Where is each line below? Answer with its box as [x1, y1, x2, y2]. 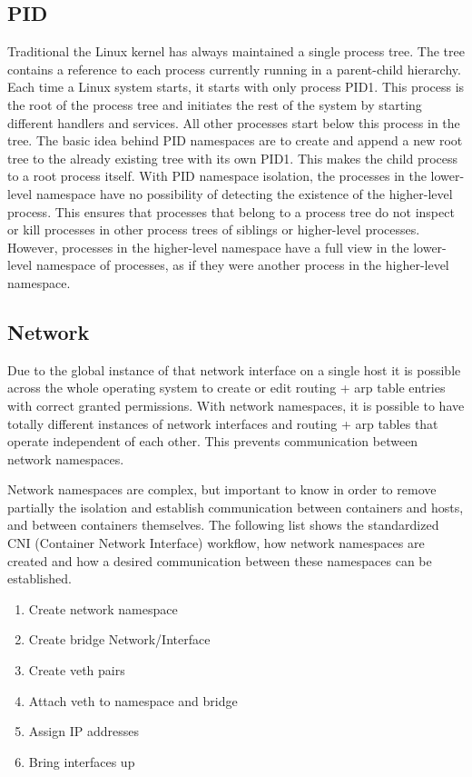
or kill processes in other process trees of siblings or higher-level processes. [7, 220, 420, 239]
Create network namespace [28, 599, 178, 618]
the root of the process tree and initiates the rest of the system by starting [7, 95, 422, 114]
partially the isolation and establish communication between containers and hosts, [7, 497, 464, 516]
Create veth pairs [28, 661, 125, 680]
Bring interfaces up [28, 752, 135, 771]
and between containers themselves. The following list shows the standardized [7, 515, 439, 534]
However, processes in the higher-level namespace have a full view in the [7, 237, 409, 256]
